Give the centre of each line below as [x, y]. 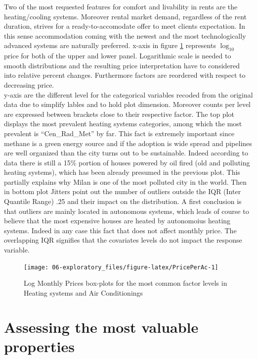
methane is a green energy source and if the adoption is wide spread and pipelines [128, 143]
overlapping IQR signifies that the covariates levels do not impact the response [123, 240]
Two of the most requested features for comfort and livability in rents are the [121, 6]
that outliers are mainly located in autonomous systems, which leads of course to [127, 211]
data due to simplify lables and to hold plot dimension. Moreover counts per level [127, 104]
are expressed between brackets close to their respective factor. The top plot [119, 114]
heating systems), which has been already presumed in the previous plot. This [122, 172]
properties [39, 346]
